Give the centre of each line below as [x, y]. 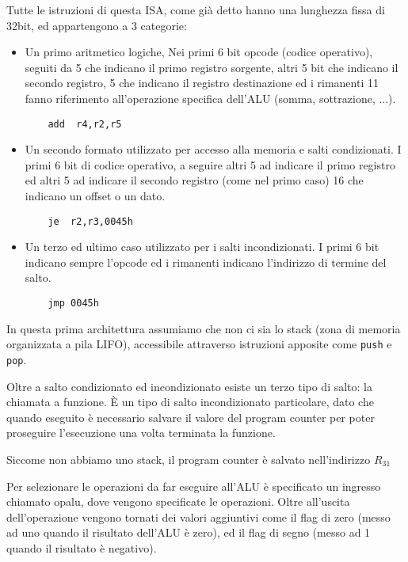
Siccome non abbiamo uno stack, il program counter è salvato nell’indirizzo [189, 459]
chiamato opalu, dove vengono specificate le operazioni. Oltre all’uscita [178, 501]
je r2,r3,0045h [90, 221]
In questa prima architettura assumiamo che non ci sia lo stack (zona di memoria [204, 328]
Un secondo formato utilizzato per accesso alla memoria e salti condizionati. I [213, 149]
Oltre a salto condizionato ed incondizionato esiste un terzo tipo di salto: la [189, 386]
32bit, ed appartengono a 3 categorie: [97, 25]
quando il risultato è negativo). [82, 547]
